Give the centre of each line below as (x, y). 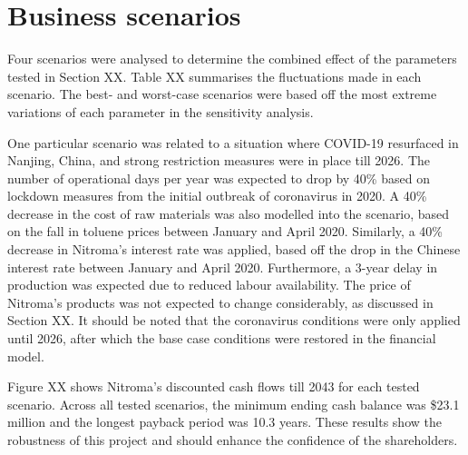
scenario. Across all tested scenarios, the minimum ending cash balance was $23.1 (234, 404)
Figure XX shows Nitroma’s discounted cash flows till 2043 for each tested (214, 386)
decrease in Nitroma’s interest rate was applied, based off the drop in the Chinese (234, 249)
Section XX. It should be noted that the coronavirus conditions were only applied (234, 320)
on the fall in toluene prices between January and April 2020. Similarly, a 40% (225, 231)
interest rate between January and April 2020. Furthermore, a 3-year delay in (223, 267)
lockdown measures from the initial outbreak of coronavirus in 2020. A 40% (217, 196)
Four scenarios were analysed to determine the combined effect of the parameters (232, 59)
